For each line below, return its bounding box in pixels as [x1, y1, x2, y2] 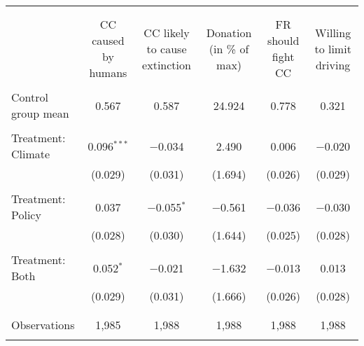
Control [11, 89, 48, 105]
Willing [315, 24, 351, 41]
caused [92, 32, 125, 48]
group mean [11, 105, 69, 121]
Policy [11, 207, 41, 223]
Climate [11, 146, 50, 162]
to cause [146, 40, 187, 57]
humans [89, 64, 127, 81]
